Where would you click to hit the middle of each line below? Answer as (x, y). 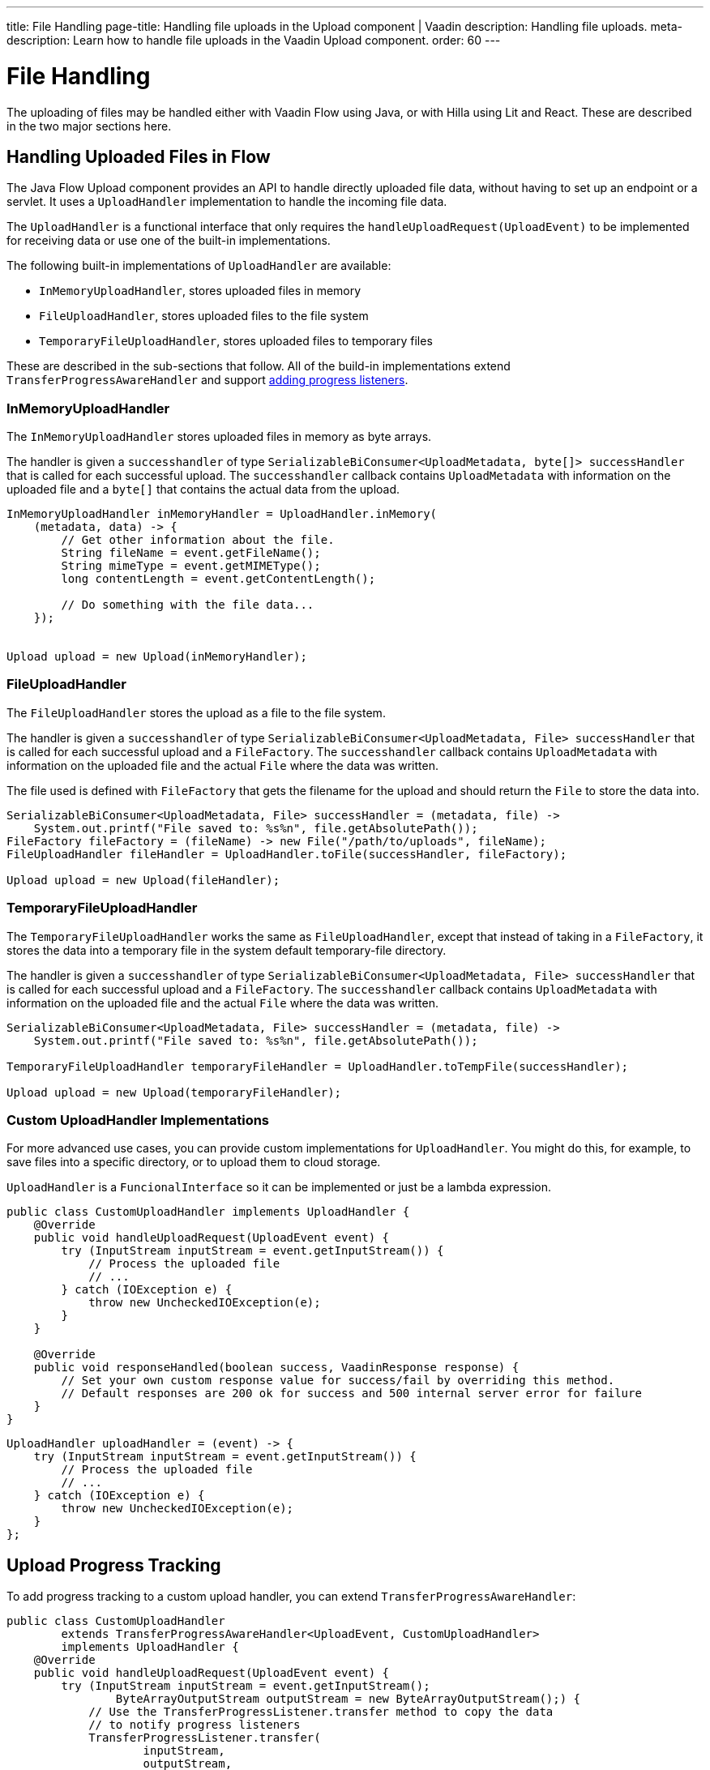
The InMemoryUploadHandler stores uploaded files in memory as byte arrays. (219, 437)
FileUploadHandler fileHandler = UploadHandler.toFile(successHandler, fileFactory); (287, 854)
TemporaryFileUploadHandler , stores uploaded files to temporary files (236, 341)
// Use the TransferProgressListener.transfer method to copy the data (321, 1712)
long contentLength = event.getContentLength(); (218, 579)
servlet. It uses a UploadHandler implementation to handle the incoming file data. (227, 202)
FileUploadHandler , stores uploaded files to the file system (204, 316)
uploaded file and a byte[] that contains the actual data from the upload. (203, 490)
